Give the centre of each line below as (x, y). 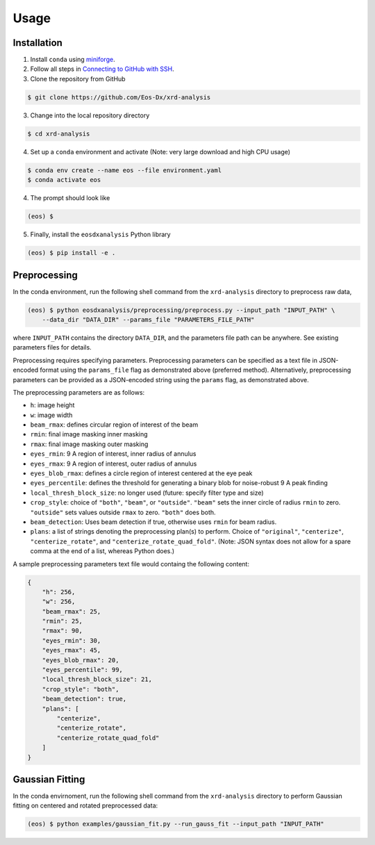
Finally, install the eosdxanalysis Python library (100, 235)
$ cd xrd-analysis (59, 133)
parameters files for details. (52, 347)
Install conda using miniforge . (73, 60)
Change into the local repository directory (90, 115)
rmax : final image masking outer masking (89, 444)
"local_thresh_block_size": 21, (97, 680)
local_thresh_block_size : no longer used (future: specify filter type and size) (147, 493)
